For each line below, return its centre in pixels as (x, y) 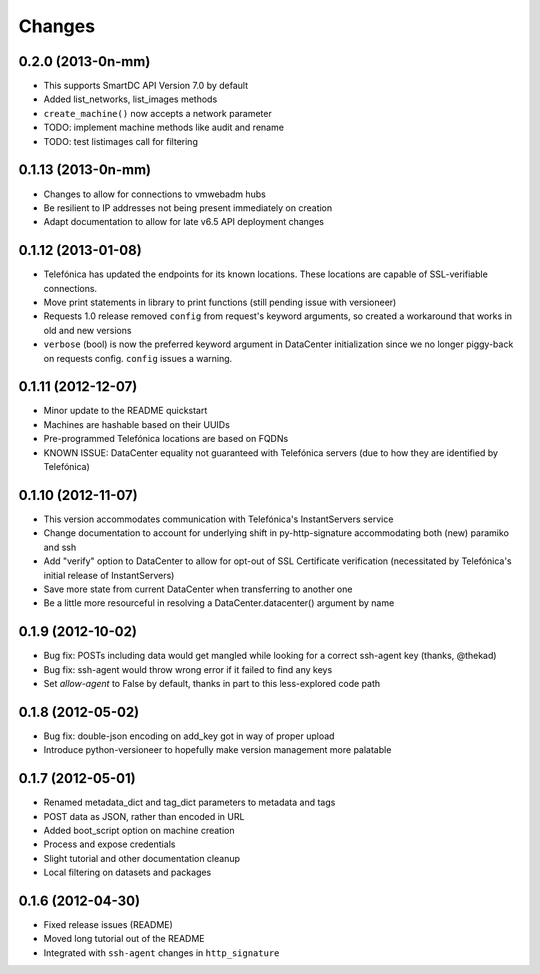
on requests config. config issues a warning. (138, 358)
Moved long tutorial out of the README (124, 939)
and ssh (60, 547)
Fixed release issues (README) (108, 925)
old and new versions (87, 330)
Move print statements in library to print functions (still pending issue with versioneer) (220, 302)
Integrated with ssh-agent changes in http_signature (161, 952)
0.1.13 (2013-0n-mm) (85, 170)
